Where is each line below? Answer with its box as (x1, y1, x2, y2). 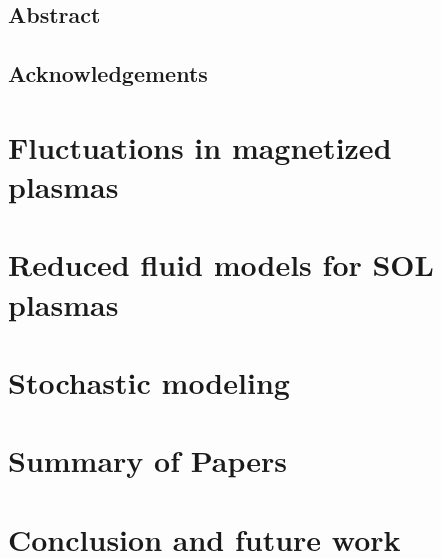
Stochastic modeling (8, 361, 290, 402)
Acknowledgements (8, 58, 208, 89)
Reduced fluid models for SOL (8, 244, 434, 285)
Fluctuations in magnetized (8, 126, 392, 167)
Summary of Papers (8, 440, 288, 481)
